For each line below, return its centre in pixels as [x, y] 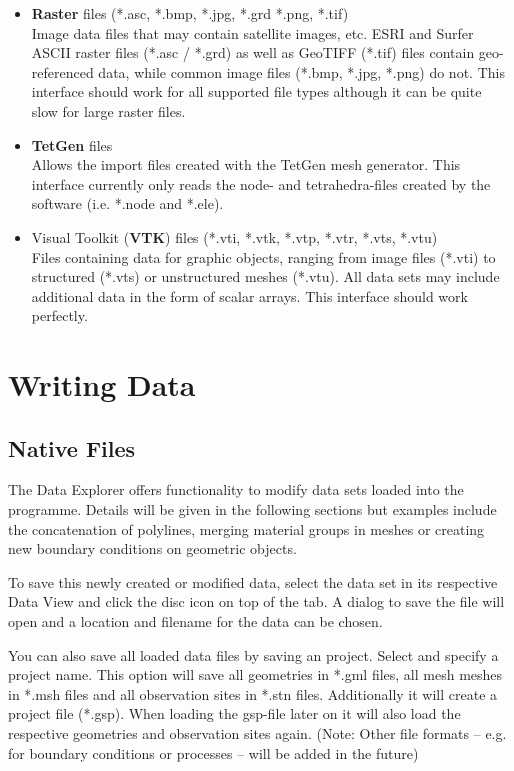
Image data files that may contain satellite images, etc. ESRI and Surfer [252, 32]
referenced [62, 71]
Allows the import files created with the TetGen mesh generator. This [246, 164]
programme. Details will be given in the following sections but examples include [252, 509]
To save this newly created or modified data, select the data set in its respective [253, 581]
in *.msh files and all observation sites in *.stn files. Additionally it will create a [253, 693]
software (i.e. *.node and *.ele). [127, 203]
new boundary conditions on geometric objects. [152, 548]
